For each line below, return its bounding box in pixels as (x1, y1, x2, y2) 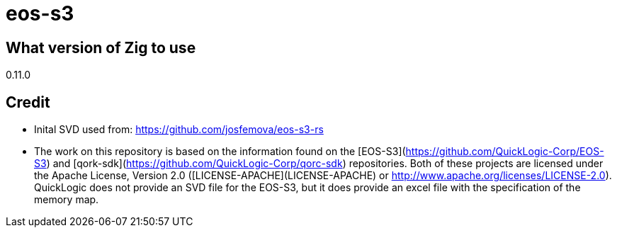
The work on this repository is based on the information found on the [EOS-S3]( (34, 145, 406, 158)
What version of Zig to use (6, 38, 196, 57)
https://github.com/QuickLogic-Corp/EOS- (405, 145, 604, 158)
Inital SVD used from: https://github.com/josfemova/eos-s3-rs (34, 123, 324, 136)
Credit (6, 93, 50, 111)
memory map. (34, 193, 99, 206)
